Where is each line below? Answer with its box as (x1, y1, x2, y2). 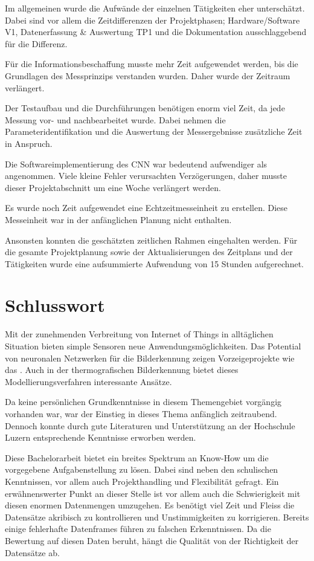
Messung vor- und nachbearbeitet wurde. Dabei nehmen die (5, 113, 226, 126)
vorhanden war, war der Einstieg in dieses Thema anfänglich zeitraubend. (5, 407, 277, 420)
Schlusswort (5, 293, 105, 317)
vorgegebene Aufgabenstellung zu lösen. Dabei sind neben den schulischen (5, 463, 278, 476)
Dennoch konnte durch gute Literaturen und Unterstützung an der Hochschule (5, 419, 295, 432)
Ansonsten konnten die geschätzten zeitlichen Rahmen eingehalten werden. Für (5, 233, 298, 246)
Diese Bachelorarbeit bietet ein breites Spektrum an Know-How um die (5, 451, 269, 464)
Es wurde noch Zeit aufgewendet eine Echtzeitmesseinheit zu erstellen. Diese (5, 201, 288, 214)
